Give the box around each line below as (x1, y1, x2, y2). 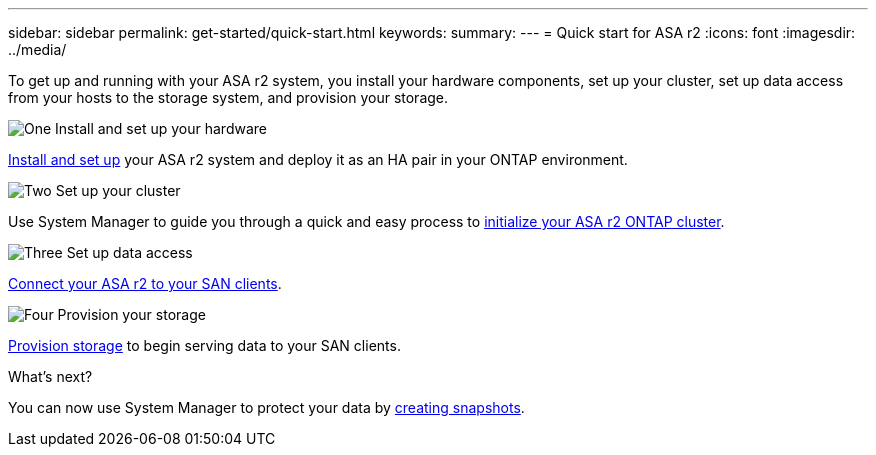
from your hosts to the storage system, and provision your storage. (8, 89, 449, 106)
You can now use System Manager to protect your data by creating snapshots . (8, 399, 525, 416)
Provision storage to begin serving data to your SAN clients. (8, 337, 401, 354)
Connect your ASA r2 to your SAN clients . (8, 275, 282, 292)
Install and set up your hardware (55, 120, 267, 137)
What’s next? (8, 368, 93, 385)
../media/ (8, 41, 67, 58)
